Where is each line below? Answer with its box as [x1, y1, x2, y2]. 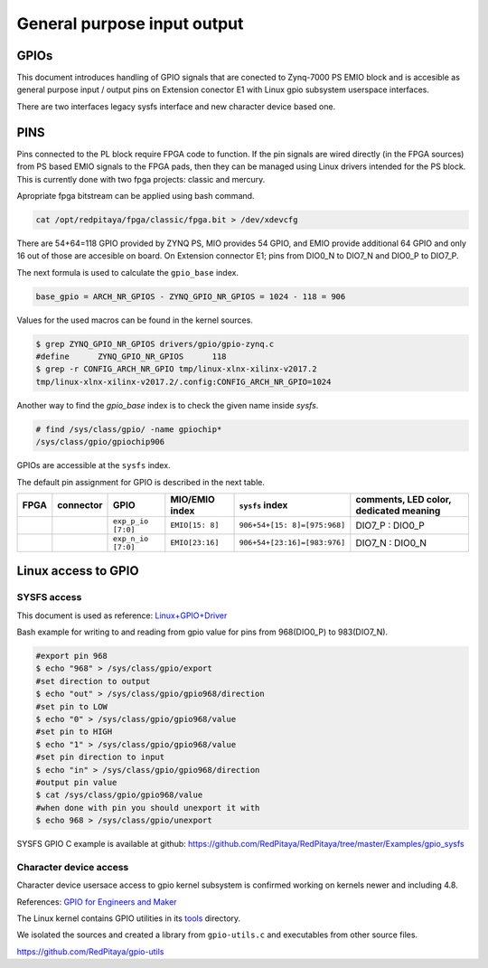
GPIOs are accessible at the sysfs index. [16, 460, 171, 471]
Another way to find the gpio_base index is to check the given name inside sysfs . [16, 399, 319, 410]
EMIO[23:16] [170, 538, 220, 548]
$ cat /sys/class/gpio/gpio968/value [35, 790, 203, 800]
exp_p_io [113, 516, 149, 526]
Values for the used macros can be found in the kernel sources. [16, 315, 253, 325]
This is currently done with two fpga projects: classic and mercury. [16, 174, 266, 184]
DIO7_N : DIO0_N [355, 536, 427, 549]
